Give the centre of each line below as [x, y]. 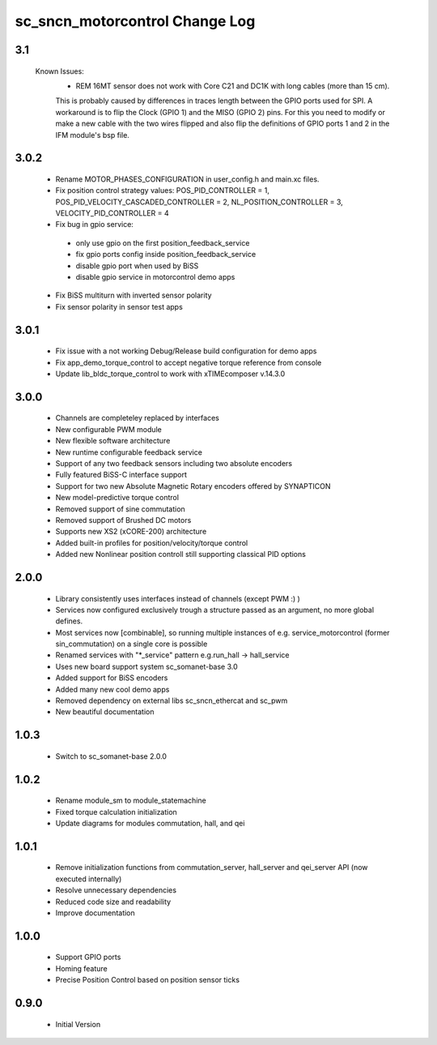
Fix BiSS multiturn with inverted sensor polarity [134, 295]
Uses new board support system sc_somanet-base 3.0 [146, 666]
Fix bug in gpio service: [94, 225]
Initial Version [78, 1024]
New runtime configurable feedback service [129, 452]
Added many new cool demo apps [112, 689]
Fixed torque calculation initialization [116, 812]
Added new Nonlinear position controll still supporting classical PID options [181, 555]
